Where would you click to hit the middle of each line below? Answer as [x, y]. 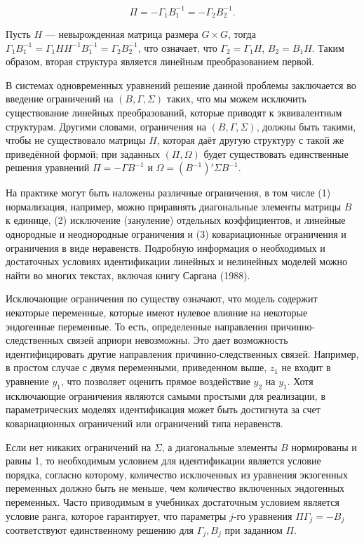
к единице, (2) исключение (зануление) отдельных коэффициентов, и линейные [176, 220]
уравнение [27, 381]
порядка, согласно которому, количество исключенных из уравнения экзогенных [177, 474]
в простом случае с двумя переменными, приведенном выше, [136, 367]
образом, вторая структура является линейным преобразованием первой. [160, 61]
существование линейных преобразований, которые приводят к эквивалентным [174, 112]
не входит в [306, 367]
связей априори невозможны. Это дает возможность [177, 340]
